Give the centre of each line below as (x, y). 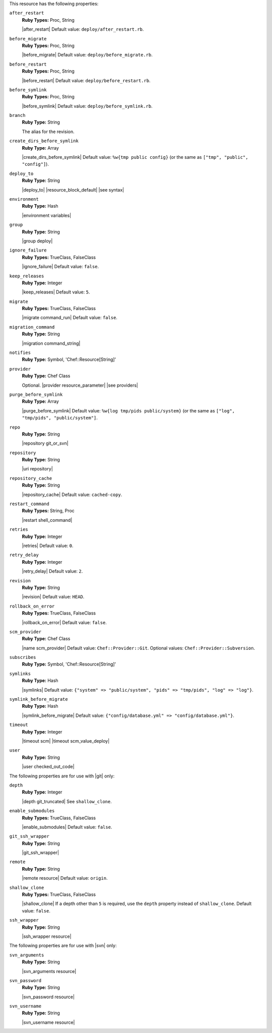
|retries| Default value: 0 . (48, 545)
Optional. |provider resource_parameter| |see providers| (80, 385)
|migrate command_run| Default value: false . (70, 318)
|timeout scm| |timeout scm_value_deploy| (66, 741)
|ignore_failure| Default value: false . (60, 267)
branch (17, 115)
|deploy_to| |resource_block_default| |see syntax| (73, 190)
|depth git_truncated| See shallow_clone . (67, 801)
